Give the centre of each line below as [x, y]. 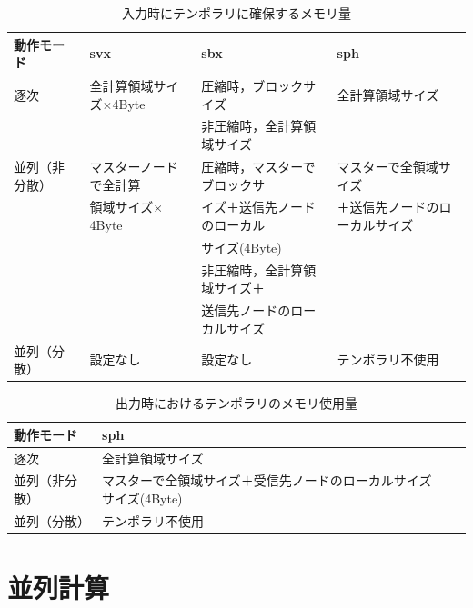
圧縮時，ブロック [252, 86]
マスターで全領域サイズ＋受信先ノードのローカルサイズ [267, 480]
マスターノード [134, 166]
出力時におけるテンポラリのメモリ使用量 [236, 403]
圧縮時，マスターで [258, 166]
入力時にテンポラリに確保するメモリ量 [236, 13]
